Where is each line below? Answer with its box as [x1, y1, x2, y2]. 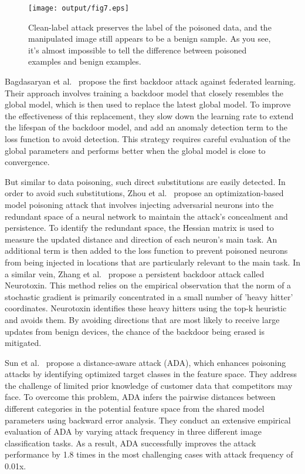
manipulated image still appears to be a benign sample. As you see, [28, 32, 271, 45]
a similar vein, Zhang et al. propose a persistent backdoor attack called [5, 267, 265, 280]
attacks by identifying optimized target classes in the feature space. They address [5, 368, 297, 380]
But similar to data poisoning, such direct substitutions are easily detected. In [5, 175, 286, 187]
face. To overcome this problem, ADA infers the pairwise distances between [5, 391, 276, 403]
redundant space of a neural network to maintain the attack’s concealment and [5, 210, 288, 222]
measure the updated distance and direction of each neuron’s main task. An [5, 233, 277, 245]
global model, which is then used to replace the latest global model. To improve [5, 98, 291, 110]
